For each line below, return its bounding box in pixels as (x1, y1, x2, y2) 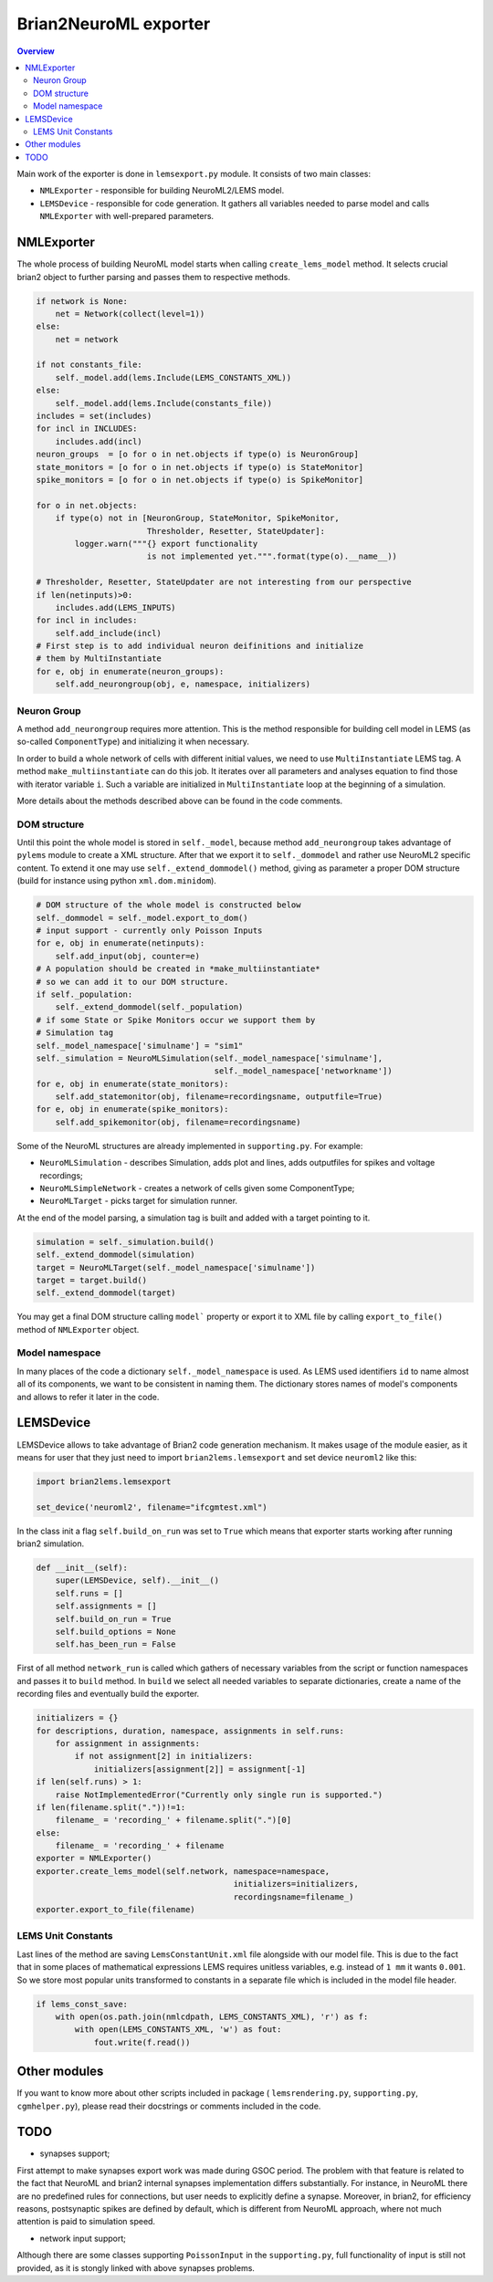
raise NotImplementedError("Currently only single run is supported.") (55, 1789, 383, 1800)
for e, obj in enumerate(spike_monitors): (36, 1104, 229, 1115)
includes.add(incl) (55, 436, 143, 446)
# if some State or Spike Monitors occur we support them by (36, 1014, 316, 1025)
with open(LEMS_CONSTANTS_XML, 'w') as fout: (74, 2025, 282, 2035)
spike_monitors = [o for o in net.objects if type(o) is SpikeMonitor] (36, 475, 364, 485)
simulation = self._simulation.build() (36, 1237, 215, 1247)
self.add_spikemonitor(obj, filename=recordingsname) (55, 1116, 301, 1127)
